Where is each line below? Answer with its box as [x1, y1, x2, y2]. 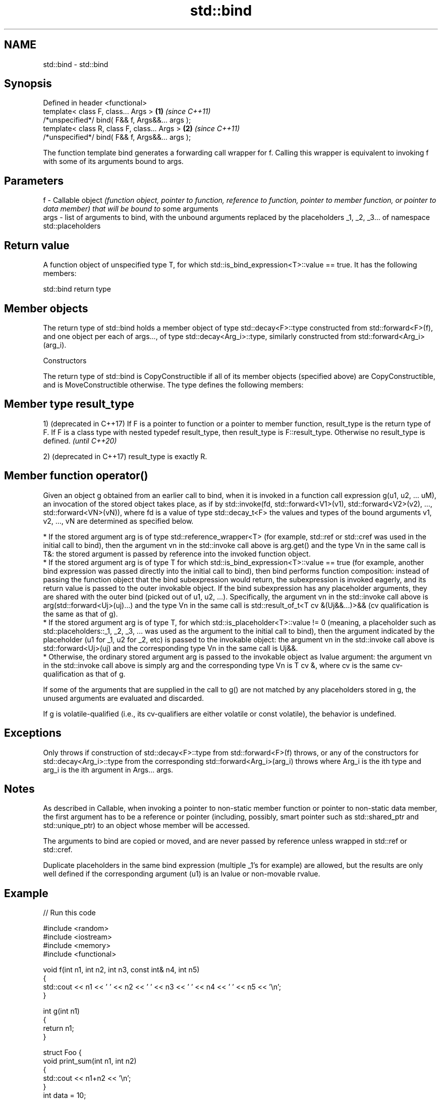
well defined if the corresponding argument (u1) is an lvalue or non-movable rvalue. [43, 869, 320, 878]
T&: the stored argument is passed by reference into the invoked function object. [43, 549, 311, 558]
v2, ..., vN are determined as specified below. [43, 516, 194, 525]
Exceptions [4, 727, 62, 740]
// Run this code [43, 908, 96, 917]
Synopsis [4, 77, 52, 90]
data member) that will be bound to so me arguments [43, 204, 218, 213]
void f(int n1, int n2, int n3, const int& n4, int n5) [43, 965, 200, 974]
